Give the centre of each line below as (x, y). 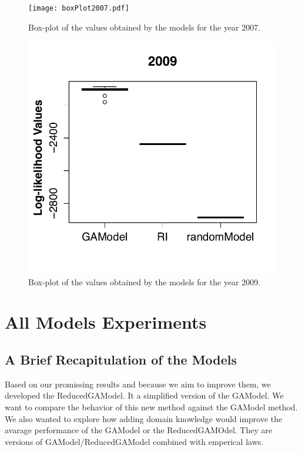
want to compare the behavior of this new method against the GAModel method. (151, 407)
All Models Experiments (106, 322)
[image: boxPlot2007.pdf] (79, 8)
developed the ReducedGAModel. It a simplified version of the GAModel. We (144, 395)
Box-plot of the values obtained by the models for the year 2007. (145, 27)
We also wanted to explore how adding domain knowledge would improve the (144, 418)
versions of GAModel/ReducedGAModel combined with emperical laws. (134, 441)
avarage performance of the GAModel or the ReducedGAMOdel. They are (139, 430)
